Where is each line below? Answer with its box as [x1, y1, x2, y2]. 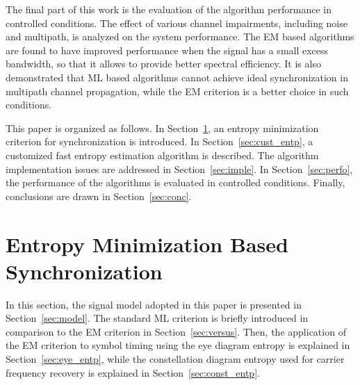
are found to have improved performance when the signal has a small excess [6, 42, 329, 57]
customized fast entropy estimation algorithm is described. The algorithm [6, 147, 319, 162]
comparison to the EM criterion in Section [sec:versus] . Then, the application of [6, 324, 346, 338]
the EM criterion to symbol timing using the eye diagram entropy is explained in [6, 338, 350, 352]
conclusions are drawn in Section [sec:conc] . [6, 188, 192, 203]
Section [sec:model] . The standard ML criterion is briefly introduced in [6, 311, 309, 325]
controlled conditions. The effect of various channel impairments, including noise [6, 15, 347, 30]
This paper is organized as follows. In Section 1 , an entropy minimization [6, 120, 319, 135]
